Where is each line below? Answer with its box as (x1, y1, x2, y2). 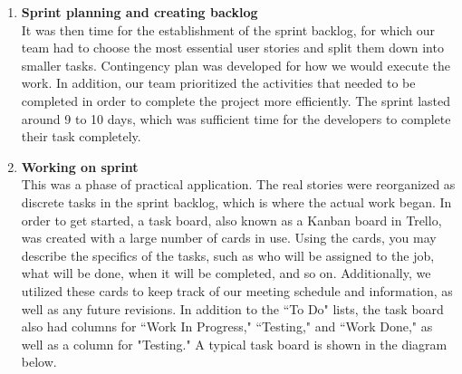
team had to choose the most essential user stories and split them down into (21, 38, 444, 57)
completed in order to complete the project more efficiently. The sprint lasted (21, 91, 450, 110)
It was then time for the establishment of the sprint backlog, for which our (21, 20, 436, 39)
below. (21, 352, 57, 371)
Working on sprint (21, 157, 139, 176)
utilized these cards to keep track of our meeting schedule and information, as (21, 281, 453, 300)
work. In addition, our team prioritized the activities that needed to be (21, 73, 416, 92)
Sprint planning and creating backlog (21, 3, 258, 21)
